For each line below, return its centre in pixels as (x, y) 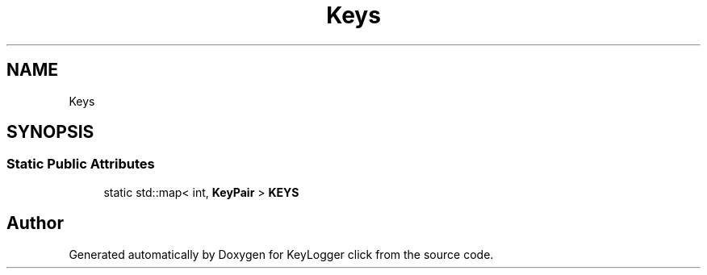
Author (35, 223)
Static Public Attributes (81, 164)
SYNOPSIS (50, 132)
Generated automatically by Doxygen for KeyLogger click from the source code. (281, 254)
